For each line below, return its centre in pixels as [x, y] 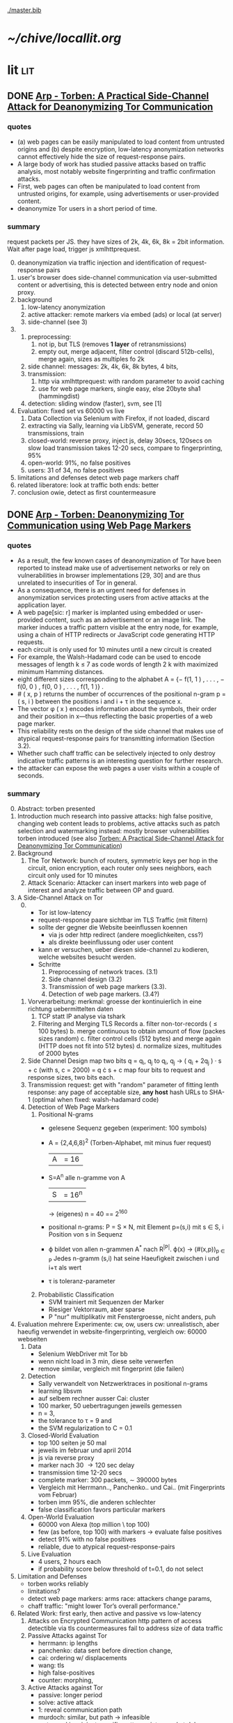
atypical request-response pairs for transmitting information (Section [116, 738]
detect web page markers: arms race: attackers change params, [120, 1598]
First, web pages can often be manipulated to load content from [109, 186]
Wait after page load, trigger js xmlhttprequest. [74, 249]
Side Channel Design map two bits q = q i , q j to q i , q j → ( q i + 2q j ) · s [124, 1062]
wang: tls [51, 1665]
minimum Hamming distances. [61, 672]
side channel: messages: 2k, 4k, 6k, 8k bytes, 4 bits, [103, 366]
